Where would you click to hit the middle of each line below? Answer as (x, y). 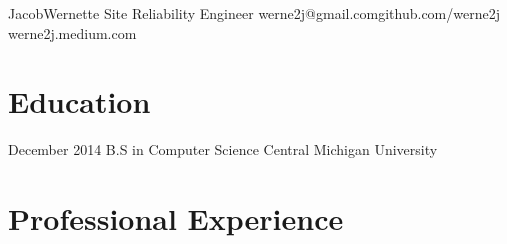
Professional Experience (176, 218)
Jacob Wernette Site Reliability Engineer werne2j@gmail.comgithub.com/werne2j (254, 13)
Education (79, 101)
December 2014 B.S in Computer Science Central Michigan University (223, 149)
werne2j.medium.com (72, 32)
